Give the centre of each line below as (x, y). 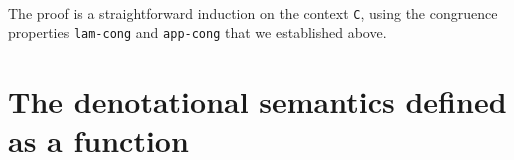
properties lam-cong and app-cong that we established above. (197, 32)
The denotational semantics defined (257, 101)
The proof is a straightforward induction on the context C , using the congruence (253, 12)
